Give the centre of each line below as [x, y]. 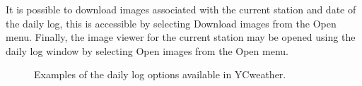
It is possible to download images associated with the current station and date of [181, 9]
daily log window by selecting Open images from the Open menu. [147, 50]
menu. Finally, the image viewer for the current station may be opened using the [181, 37]
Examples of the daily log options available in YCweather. [160, 74]
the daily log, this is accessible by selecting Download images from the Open [171, 23]
